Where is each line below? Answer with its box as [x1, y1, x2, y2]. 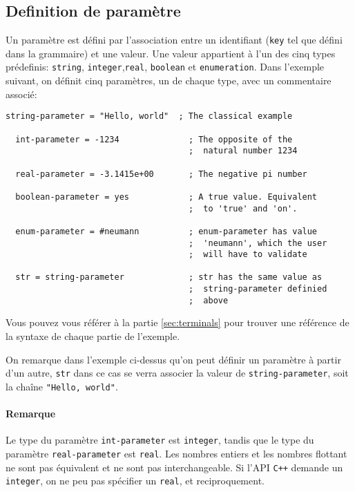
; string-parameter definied [188, 284, 327, 294]
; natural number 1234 [188, 146, 298, 156]
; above [188, 295, 229, 305]
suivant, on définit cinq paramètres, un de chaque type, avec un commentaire [6, 73, 332, 88]
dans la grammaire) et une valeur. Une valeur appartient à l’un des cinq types [6, 46, 336, 60]
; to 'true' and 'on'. [188, 203, 298, 214]
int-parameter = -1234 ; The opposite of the [15, 134, 293, 144]
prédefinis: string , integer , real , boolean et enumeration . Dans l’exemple [6, 59, 325, 74]
